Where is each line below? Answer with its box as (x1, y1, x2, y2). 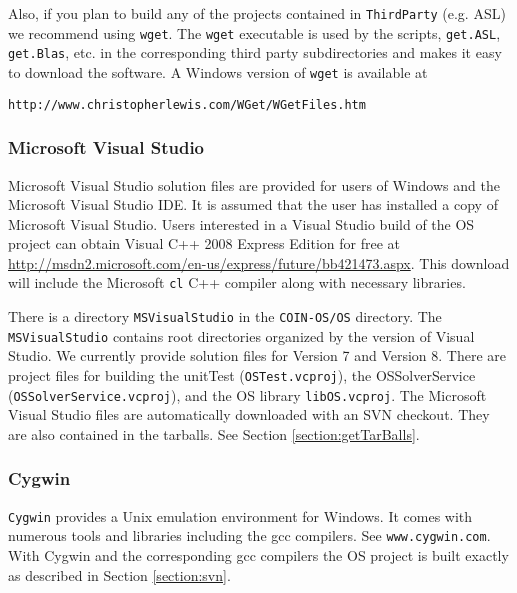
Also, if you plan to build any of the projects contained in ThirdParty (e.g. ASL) (8, 3, 506, 23)
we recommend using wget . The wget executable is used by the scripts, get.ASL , (8, 22, 501, 43)
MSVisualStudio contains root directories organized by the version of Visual (8, 325, 475, 346)
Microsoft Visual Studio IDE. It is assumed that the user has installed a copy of (8, 194, 498, 215)
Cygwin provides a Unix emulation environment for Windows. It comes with (8, 505, 473, 526)
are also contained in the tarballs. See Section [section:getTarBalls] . (8, 423, 420, 444)
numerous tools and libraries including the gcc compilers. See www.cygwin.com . (8, 525, 491, 546)
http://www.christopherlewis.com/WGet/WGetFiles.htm (8, 97, 366, 112)
